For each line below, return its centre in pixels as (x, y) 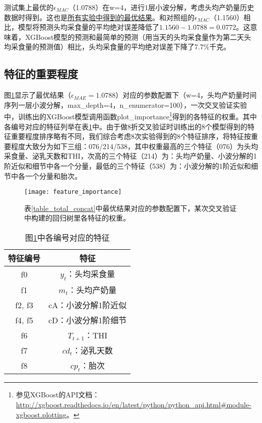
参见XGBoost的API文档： (58, 395)
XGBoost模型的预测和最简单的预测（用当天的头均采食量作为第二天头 (138, 37)
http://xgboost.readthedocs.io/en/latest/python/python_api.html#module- (134, 404)
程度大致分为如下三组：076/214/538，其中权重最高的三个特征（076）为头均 (134, 146)
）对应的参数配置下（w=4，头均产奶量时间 (186, 95)
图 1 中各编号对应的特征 (67, 238)
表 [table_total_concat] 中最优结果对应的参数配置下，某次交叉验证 (130, 208)
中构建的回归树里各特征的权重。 (77, 218)
